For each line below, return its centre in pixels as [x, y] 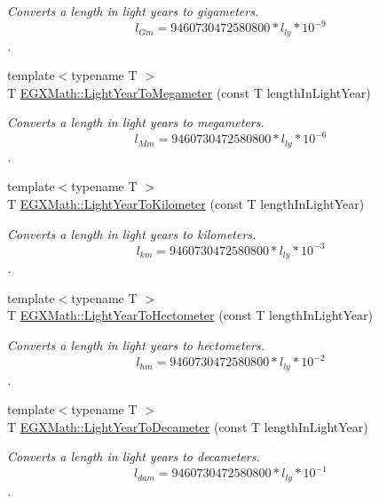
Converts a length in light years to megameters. [136, 122]
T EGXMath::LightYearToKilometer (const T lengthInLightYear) [186, 204]
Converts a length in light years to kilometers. [132, 233]
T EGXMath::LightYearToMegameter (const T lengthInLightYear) [189, 92]
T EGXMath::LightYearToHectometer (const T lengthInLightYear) [190, 315]
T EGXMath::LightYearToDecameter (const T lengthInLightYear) [188, 426]
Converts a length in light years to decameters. [134, 456]
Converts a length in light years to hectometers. [136, 344]
